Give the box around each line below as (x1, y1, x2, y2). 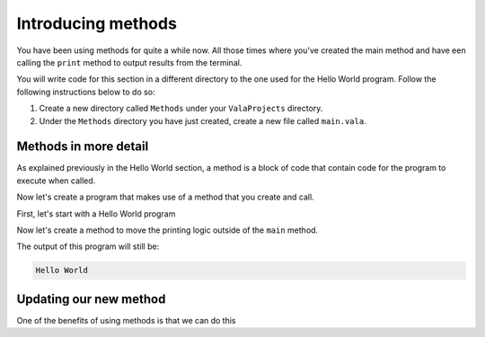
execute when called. (16, 175, 96, 186)
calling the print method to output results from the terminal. (16, 57, 242, 67)
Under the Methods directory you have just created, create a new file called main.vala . (39, 115, 367, 126)
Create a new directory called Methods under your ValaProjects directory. (39, 103, 323, 114)
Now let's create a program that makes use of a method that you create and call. (16, 191, 314, 202)
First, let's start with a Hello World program (16, 208, 176, 219)
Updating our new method (16, 291, 166, 306)
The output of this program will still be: (16, 241, 160, 252)
